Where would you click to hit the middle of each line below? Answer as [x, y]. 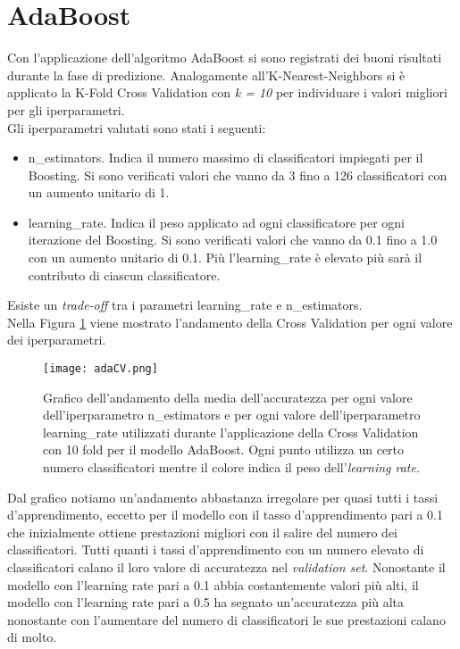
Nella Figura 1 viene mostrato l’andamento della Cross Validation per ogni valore [230, 322]
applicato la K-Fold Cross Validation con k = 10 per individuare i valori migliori [227, 92]
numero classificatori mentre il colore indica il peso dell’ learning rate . [231, 467]
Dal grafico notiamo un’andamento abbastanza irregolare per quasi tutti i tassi [223, 497]
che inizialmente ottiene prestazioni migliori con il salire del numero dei [203, 532]
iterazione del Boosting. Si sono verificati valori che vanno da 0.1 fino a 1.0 [233, 240]
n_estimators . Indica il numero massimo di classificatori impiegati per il [226, 158]
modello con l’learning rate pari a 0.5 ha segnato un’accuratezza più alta [205, 602]
